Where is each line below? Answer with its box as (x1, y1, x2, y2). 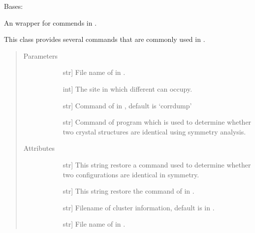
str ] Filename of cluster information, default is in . (63, 202, 215, 212)
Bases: (4, 1, 23, 11)
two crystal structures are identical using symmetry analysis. (63, 126, 246, 136)
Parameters (23, 50, 58, 61)
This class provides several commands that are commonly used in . (4, 34, 205, 44)
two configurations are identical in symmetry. (63, 169, 199, 179)
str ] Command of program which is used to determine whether (63, 117, 252, 127)
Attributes (23, 143, 55, 153)
